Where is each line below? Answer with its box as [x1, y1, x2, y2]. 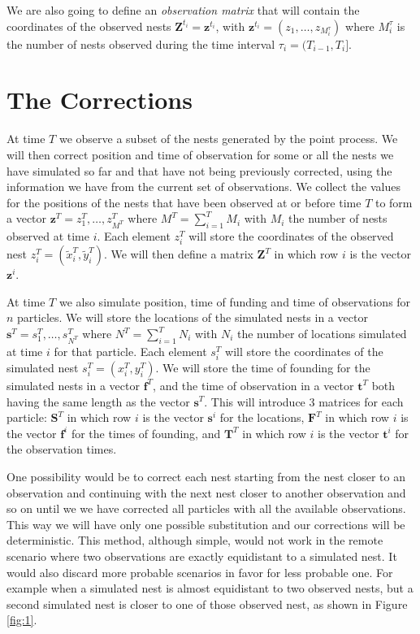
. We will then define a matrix [103, 245, 253, 263]
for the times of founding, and [71, 424, 221, 441]
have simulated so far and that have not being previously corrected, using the [6, 162, 392, 179]
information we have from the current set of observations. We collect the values [6, 178, 401, 195]
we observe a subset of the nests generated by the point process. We [58, 130, 398, 147]
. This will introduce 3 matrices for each [204, 393, 404, 410]
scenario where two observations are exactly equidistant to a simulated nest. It [6, 547, 397, 564]
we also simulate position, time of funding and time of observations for [58, 293, 411, 310]
